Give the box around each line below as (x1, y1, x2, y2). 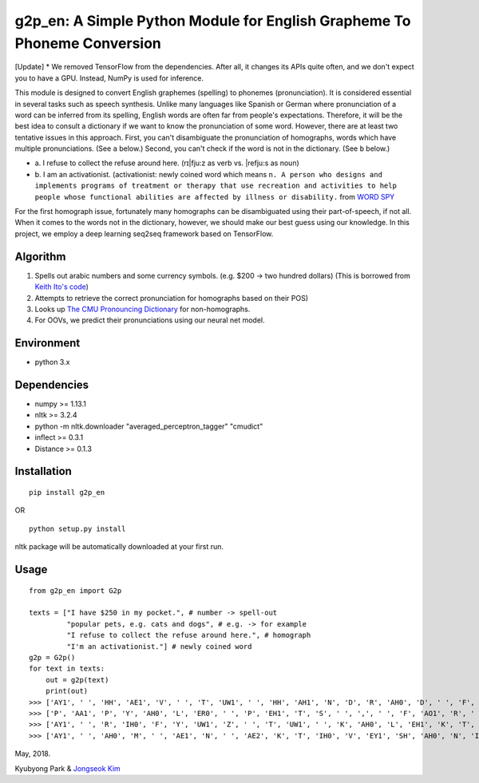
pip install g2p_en (29, 488, 105, 497)
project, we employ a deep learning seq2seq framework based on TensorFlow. (14, 228, 274, 239)
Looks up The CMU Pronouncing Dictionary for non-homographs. (34, 304, 251, 314)
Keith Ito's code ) (34, 282, 89, 291)
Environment (14, 336, 81, 350)
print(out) (45, 686, 89, 696)
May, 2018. (14, 749, 51, 758)
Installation (14, 465, 72, 478)
